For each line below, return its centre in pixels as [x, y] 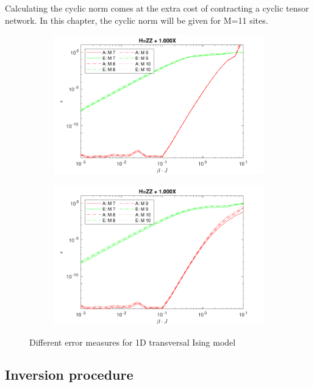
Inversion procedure [69, 375]
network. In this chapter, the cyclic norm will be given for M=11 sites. [137, 20]
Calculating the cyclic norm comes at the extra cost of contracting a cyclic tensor [157, 8]
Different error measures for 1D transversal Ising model [133, 342]
